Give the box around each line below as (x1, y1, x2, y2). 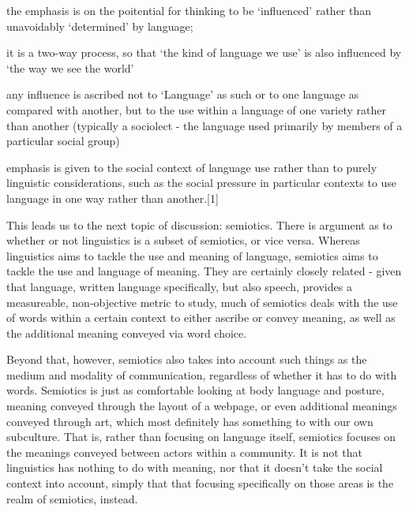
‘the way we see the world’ (6, 59, 134, 76)
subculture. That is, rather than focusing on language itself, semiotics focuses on (6, 428, 396, 445)
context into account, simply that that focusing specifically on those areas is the (6, 475, 394, 491)
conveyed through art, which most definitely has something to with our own (6, 413, 373, 429)
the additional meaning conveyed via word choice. (6, 324, 247, 341)
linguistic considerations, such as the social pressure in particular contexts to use (6, 174, 397, 191)
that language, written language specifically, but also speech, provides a (6, 278, 352, 294)
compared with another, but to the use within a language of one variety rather (6, 101, 386, 118)
